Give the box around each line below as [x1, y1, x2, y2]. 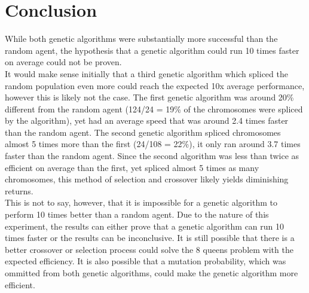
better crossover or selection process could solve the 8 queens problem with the [5, 243, 293, 255]
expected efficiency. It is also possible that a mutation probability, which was [5, 255, 286, 267]
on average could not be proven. [5, 56, 122, 68]
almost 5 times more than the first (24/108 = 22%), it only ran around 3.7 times [5, 138, 301, 150]
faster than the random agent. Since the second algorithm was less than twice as [5, 149, 299, 162]
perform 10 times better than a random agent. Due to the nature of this [5, 208, 269, 221]
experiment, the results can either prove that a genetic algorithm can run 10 [5, 219, 284, 232]
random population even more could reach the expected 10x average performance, [5, 79, 305, 91]
